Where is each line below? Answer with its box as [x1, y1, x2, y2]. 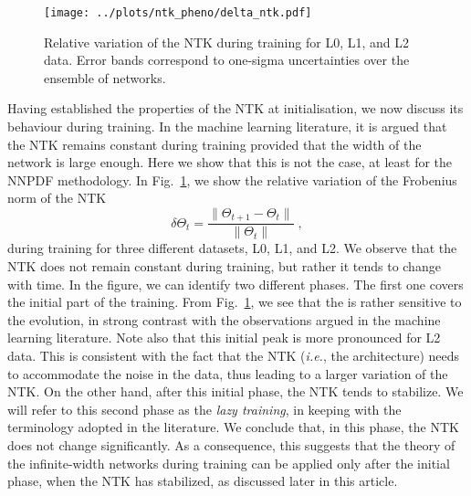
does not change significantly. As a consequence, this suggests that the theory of [7, 436, 455, 455]
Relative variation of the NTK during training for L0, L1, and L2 [44, 32, 409, 51]
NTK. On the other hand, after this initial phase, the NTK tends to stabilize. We [7, 382, 464, 401]
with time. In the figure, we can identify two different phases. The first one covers [7, 274, 464, 293]
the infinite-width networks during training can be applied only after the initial [7, 453, 450, 472]
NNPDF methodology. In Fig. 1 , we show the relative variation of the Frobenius [7, 170, 457, 189]
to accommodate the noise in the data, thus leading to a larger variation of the [7, 364, 448, 383]
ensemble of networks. [44, 68, 166, 87]
